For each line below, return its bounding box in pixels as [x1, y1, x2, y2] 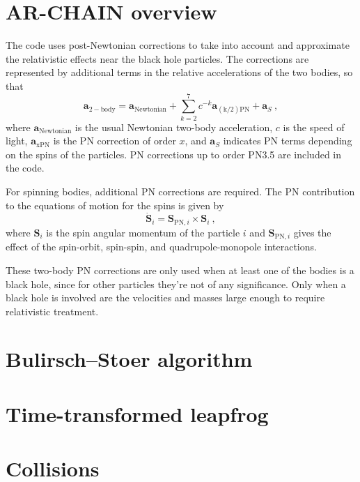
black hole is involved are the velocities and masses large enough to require [6, 290, 325, 305]
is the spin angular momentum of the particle [46, 225, 240, 239]
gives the [293, 225, 331, 239]
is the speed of [283, 119, 345, 134]
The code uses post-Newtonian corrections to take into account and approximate [6, 38, 350, 52]
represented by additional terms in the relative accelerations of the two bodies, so [6, 65, 353, 80]
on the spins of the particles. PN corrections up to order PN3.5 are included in [6, 146, 342, 161]
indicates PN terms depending [223, 133, 352, 148]
